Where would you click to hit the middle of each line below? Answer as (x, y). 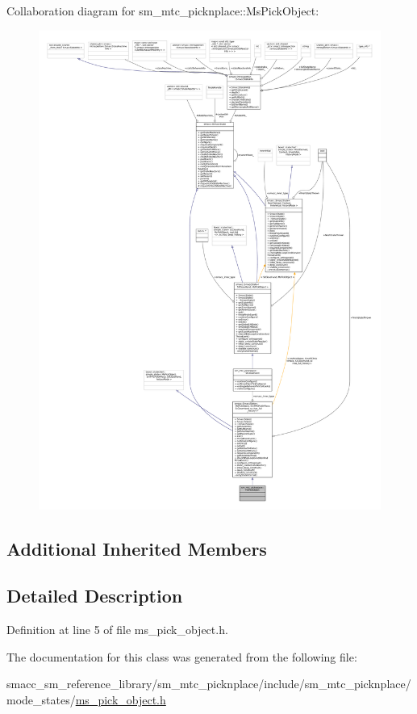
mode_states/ (41, 700)
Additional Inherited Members (137, 548)
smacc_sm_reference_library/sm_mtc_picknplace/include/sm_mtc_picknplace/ (209, 684)
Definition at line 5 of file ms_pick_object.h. (117, 630)
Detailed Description (95, 596)
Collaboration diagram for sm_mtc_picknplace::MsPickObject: (163, 10)
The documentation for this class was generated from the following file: (182, 656)
